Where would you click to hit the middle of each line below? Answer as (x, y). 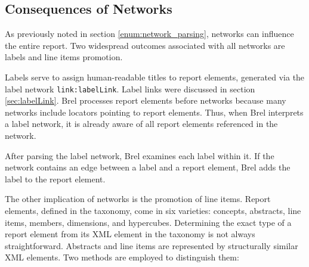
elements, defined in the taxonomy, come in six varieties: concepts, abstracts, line (153, 210)
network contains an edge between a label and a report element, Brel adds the (148, 167)
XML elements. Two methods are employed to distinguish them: (122, 257)
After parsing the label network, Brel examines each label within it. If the (140, 155)
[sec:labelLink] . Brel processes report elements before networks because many (146, 100)
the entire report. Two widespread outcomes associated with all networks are (145, 45)
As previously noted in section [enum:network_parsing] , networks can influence (149, 34)
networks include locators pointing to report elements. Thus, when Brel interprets (154, 112)
